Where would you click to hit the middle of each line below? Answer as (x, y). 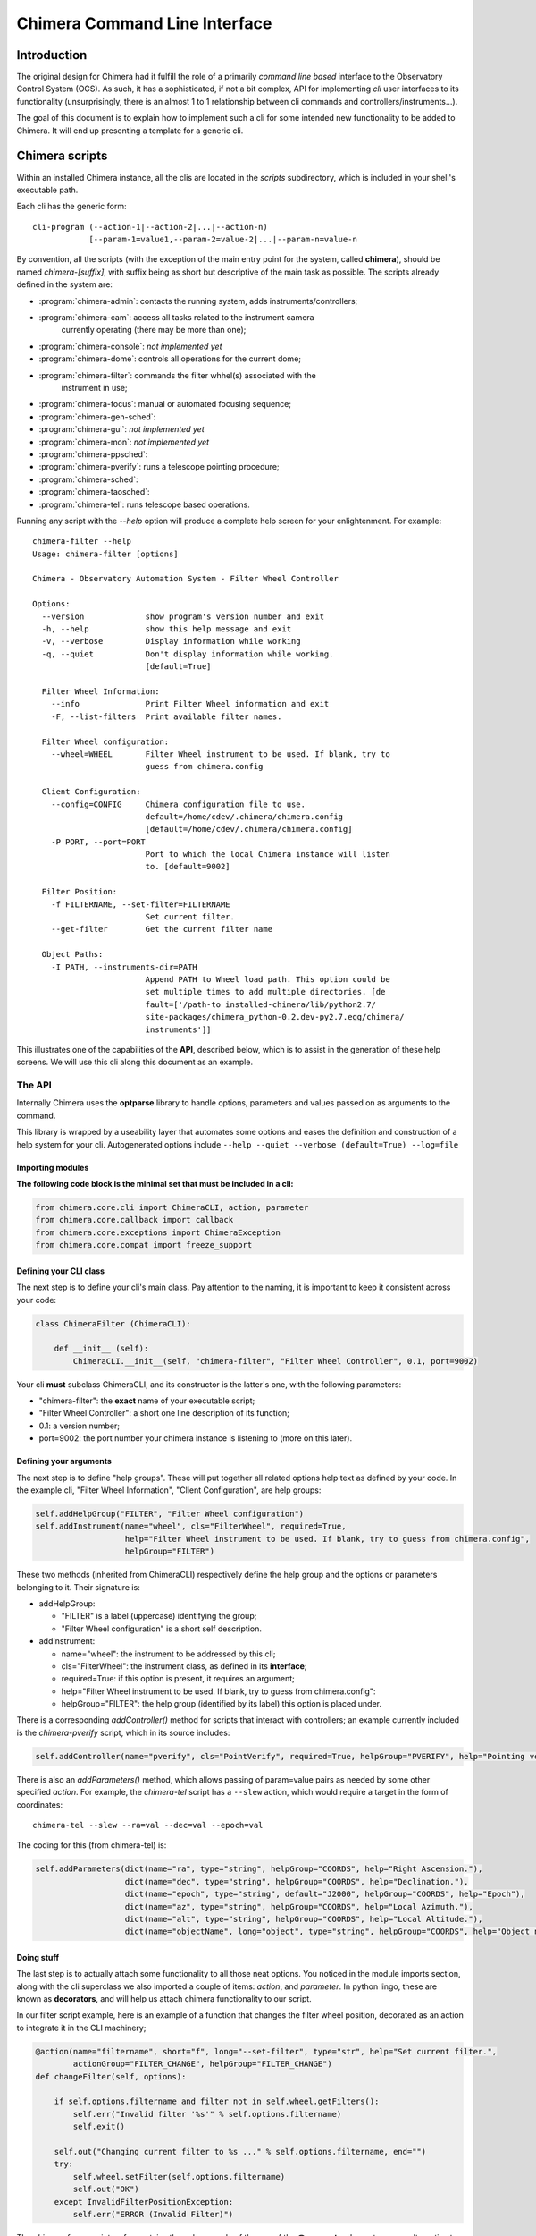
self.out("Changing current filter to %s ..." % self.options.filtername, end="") (240, 2151)
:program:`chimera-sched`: (88, 479)
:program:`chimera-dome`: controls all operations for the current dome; (170, 359)
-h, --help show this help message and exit (167, 629)
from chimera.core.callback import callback (134, 1220)
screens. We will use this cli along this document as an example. (135, 1062)
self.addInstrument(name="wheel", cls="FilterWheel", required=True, (191, 1526)
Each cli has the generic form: (71, 207)
